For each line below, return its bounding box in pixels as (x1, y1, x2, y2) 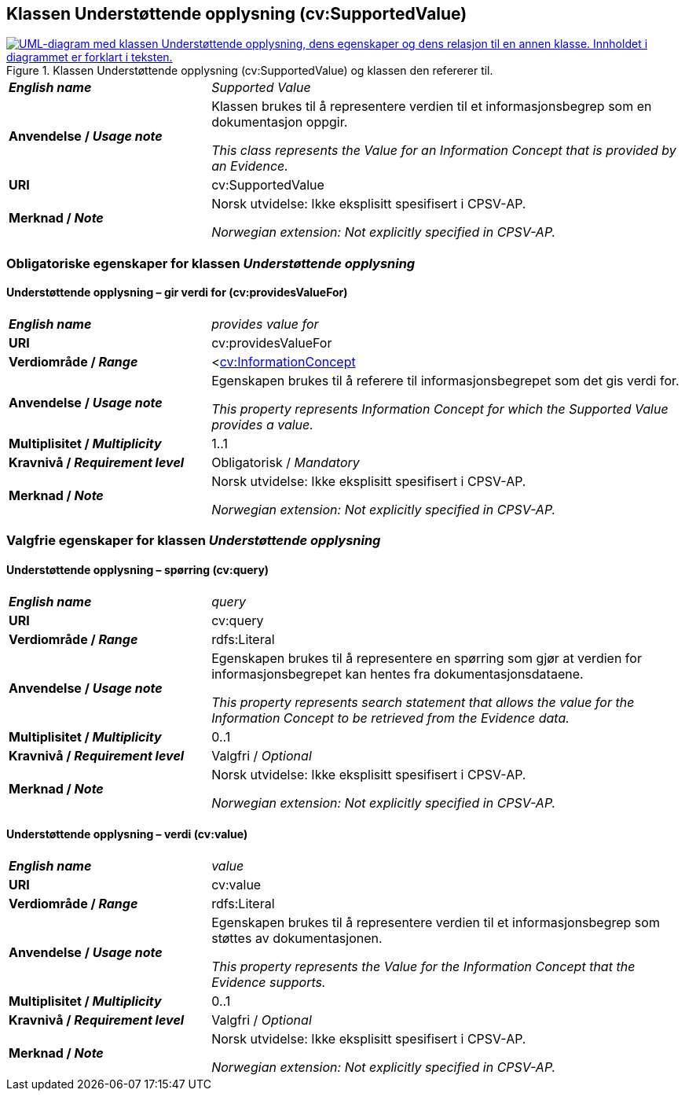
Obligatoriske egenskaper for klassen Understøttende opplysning (6, 255, 416, 271)
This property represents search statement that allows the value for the (211, 694, 635, 710)
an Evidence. (211, 158, 288, 175)
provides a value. (211, 417, 313, 433)
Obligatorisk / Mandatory (211, 455, 360, 471)
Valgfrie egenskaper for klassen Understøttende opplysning (6, 532, 381, 549)
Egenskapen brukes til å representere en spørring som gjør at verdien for (211, 650, 642, 666)
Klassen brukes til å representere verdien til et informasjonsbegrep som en (211, 98, 652, 115)
